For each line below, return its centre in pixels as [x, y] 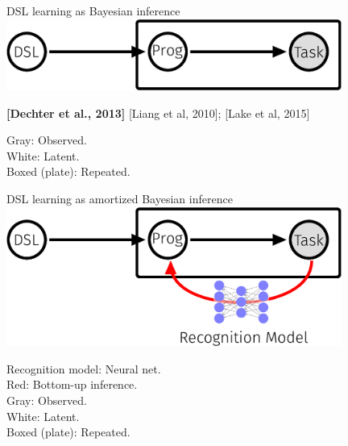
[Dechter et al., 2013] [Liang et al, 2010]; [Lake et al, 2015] [158, 113]
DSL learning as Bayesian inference [93, 10]
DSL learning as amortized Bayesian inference [120, 199]
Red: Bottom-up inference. [72, 384]
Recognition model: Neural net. [84, 368]
